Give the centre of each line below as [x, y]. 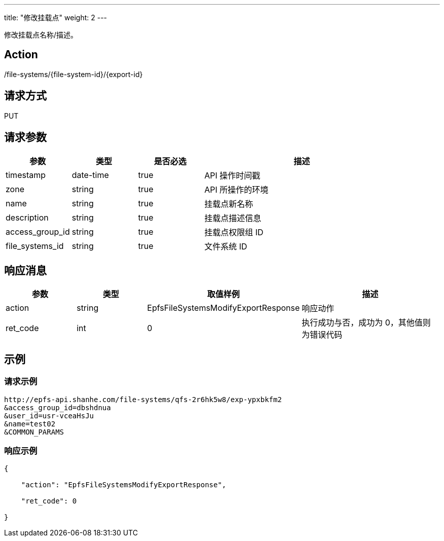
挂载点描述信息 [233, 218]
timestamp [26, 175]
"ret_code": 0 [49, 501]
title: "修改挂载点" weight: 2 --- [56, 17]
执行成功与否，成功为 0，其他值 [362, 323]
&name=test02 [30, 424]
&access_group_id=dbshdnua [58, 407]
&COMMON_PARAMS [34, 432]
